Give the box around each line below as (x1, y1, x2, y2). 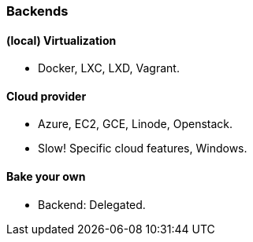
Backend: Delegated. (38, 197, 146, 211)
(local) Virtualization (6, 33, 117, 47)
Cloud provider (6, 89, 87, 103)
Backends (6, 3, 69, 19)
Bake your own (6, 170, 86, 184)
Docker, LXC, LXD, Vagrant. (38, 61, 180, 75)
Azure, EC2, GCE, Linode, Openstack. (38, 117, 233, 131)
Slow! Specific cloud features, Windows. (38, 141, 247, 156)
